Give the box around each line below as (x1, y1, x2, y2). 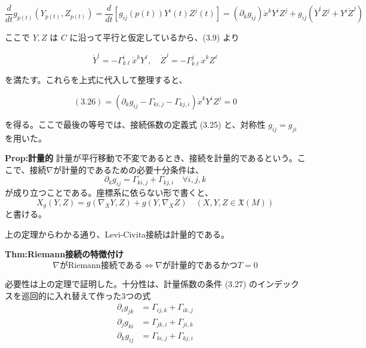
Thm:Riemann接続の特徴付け (5, 248, 124, 260)
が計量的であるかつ (162, 261, 238, 270)
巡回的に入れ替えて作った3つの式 (21, 289, 151, 301)
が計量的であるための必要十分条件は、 (53, 163, 204, 175)
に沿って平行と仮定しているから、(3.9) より (69, 31, 239, 44)
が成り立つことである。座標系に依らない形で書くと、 (5, 186, 213, 199)
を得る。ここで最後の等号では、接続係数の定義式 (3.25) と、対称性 (5, 118, 266, 130)
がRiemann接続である (60, 261, 143, 270)
